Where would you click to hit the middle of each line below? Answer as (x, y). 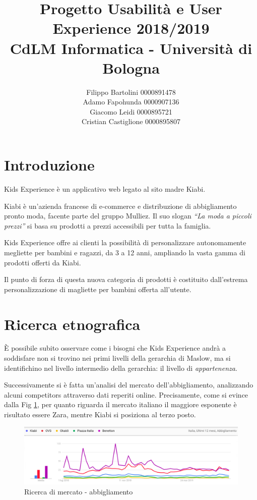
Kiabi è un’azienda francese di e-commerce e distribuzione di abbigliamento (120, 206)
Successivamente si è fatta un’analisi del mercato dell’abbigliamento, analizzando (129, 385)
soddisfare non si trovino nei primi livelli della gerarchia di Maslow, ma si (117, 358)
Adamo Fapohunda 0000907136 (131, 102)
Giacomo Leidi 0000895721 (131, 111)
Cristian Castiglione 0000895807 (131, 121)
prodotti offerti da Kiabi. (43, 262)
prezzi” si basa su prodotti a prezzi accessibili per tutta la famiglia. (108, 225)
